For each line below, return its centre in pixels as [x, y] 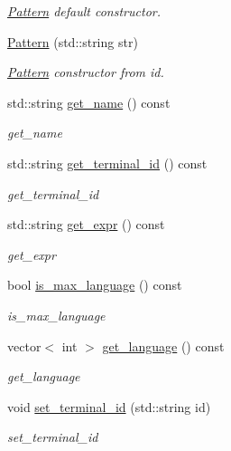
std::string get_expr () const [86, 224]
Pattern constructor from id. [86, 72]
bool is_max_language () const [95, 285]
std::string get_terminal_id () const [107, 163]
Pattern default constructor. [84, 11]
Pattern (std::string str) [73, 41]
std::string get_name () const [89, 102]
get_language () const [163, 345]
